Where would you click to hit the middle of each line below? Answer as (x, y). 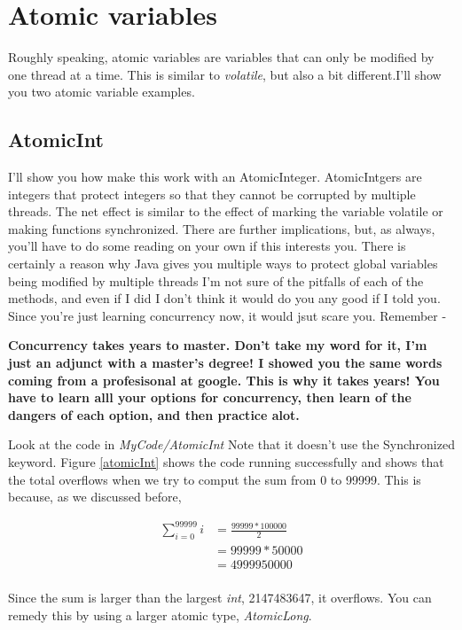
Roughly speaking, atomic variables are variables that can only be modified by (221, 57)
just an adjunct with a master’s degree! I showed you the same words (225, 363)
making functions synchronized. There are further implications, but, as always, (222, 228)
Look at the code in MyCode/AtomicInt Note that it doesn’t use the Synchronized (231, 444)
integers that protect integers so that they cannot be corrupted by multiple (212, 194)
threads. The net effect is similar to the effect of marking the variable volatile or (226, 211)
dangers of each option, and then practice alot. (154, 414)
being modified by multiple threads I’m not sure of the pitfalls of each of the (216, 280)
